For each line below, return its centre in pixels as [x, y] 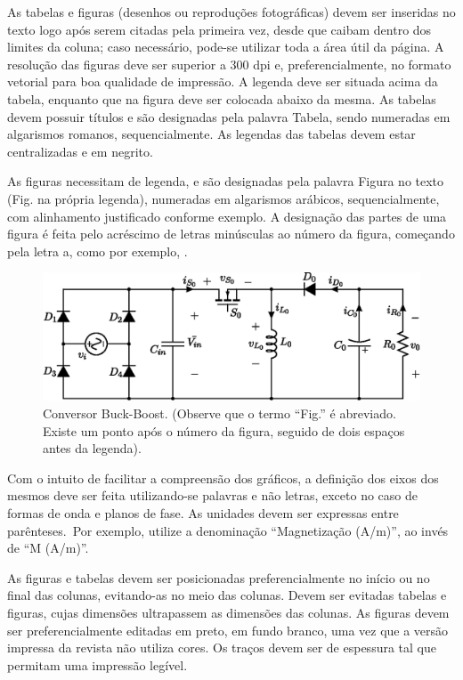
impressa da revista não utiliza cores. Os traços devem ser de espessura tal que [222, 648]
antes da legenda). [92, 448]
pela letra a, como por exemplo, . [97, 251]
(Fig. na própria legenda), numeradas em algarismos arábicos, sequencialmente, [223, 198]
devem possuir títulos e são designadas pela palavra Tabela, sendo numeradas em [229, 116]
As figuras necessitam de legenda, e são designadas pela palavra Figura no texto [226, 181]
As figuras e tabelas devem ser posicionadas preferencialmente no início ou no [219, 577]
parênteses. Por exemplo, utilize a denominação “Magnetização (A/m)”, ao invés [228, 530]
